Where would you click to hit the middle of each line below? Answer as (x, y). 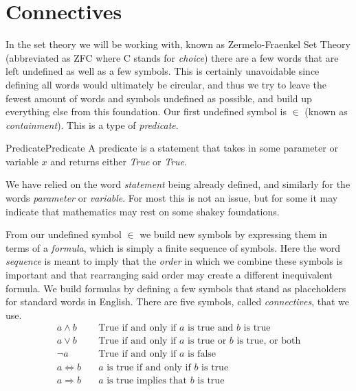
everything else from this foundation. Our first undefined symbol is (146, 111)
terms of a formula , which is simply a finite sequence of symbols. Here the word (173, 247)
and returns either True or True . (119, 161)
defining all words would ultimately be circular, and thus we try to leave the (166, 84)
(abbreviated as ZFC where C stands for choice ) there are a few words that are (172, 57)
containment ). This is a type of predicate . (92, 125)
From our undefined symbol (64, 234)
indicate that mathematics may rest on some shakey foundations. (143, 211)
